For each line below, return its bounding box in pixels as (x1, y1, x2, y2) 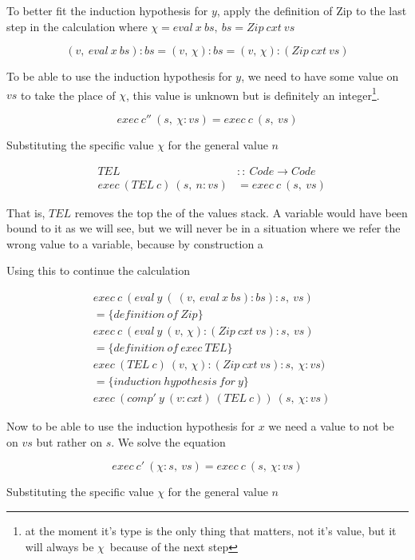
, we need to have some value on (241, 68, 399, 85)
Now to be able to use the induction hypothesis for (6, 418, 255, 435)
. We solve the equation (111, 433, 226, 450)
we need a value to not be (268, 418, 394, 435)
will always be (25, 538, 94, 554)
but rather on (36, 433, 103, 450)
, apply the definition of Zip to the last (216, 2, 407, 18)
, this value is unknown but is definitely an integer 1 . (126, 84, 380, 103)
